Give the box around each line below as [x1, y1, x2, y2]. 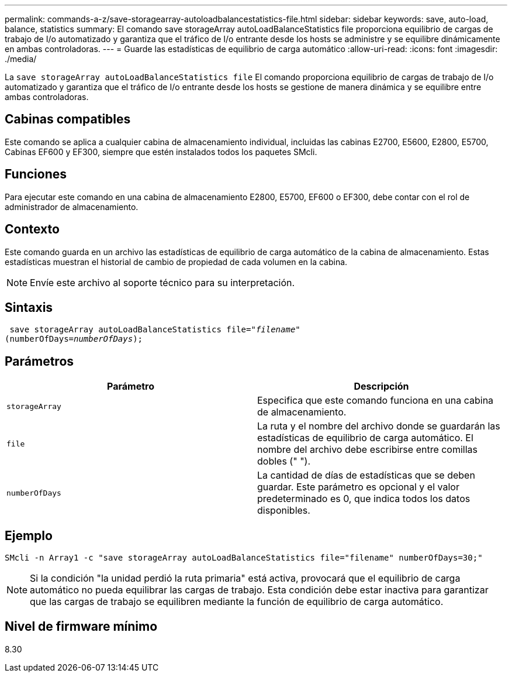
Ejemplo [5, 528, 53, 543]
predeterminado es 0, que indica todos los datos [257, 493, 471, 505]
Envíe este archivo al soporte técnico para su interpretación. [30, 276, 295, 288]
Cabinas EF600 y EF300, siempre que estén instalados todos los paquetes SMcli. [5, 146, 317, 157]
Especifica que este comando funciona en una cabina [257, 394, 494, 407]
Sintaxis [5, 300, 53, 315]
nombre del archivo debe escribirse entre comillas [257, 444, 478, 456]
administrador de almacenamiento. [5, 201, 139, 212]
